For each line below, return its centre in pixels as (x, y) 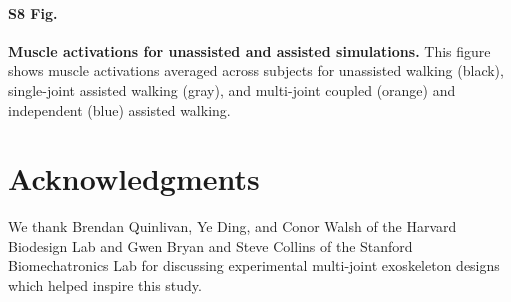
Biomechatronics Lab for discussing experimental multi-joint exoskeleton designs (254, 265)
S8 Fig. (33, 12)
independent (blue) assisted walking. (119, 109)
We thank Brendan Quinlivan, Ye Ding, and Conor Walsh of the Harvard (232, 226)
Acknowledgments (134, 178)
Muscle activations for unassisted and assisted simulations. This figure (249, 50)
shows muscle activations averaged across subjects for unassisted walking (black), (256, 70)
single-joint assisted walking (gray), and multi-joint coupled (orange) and (232, 89)
